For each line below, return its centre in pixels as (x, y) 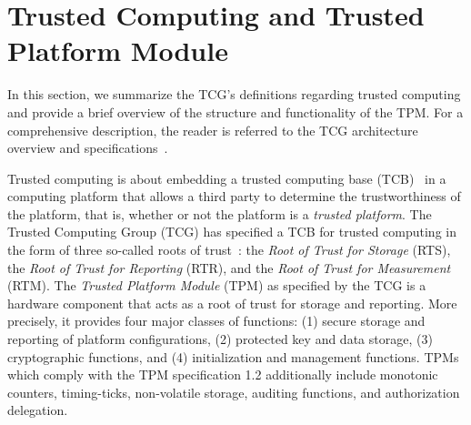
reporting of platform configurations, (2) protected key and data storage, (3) (220, 339)
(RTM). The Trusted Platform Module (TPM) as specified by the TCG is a (217, 285)
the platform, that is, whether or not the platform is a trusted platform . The (220, 213)
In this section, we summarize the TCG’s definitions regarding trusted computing (234, 94)
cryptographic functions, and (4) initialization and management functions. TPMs (233, 356)
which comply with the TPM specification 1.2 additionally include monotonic (223, 374)
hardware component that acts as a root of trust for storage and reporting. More (232, 303)
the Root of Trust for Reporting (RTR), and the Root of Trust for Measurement (229, 267)
